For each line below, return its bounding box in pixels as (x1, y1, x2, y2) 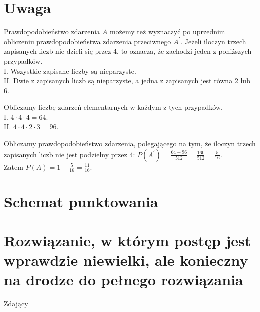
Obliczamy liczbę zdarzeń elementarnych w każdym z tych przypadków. (4, 102, 223, 112)
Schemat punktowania (4, 191, 158, 211)
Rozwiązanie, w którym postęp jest (4, 230, 251, 251)
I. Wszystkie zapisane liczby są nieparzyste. (4, 65, 136, 76)
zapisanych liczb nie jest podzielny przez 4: (4, 149, 135, 159)
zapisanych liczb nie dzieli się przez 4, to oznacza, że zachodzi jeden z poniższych (4, 46, 252, 56)
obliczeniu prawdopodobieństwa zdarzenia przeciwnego (4, 36, 171, 46)
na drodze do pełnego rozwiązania (4, 269, 243, 290)
